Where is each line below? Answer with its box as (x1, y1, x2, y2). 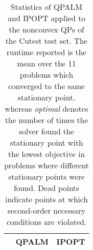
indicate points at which (5, 193, 88, 205)
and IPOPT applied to (7, 12, 86, 24)
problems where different (4, 159, 89, 171)
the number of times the (5, 114, 88, 125)
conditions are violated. (6, 216, 87, 227)
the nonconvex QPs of (9, 24, 84, 35)
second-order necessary (7, 205, 86, 216)
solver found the (19, 125, 74, 137)
